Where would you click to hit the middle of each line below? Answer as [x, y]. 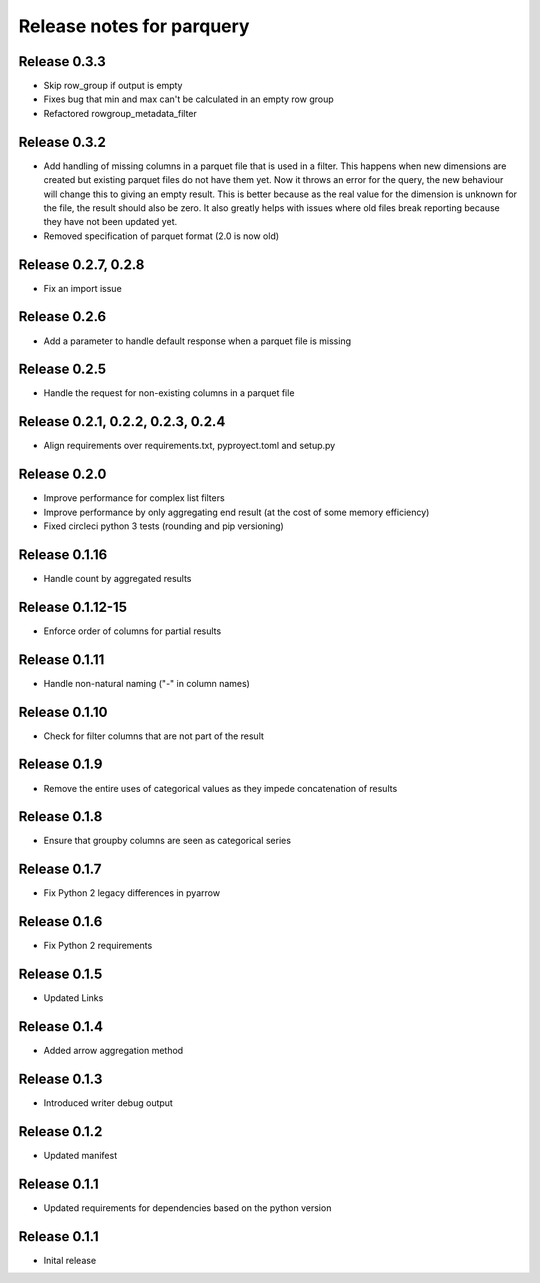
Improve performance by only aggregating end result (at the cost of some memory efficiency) [236, 512]
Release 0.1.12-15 [72, 606]
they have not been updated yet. [110, 222]
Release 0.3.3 [62, 61]
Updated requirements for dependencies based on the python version [187, 1207]
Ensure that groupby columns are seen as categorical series [167, 841]
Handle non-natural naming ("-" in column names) [146, 683]
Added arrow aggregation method [113, 1051]
